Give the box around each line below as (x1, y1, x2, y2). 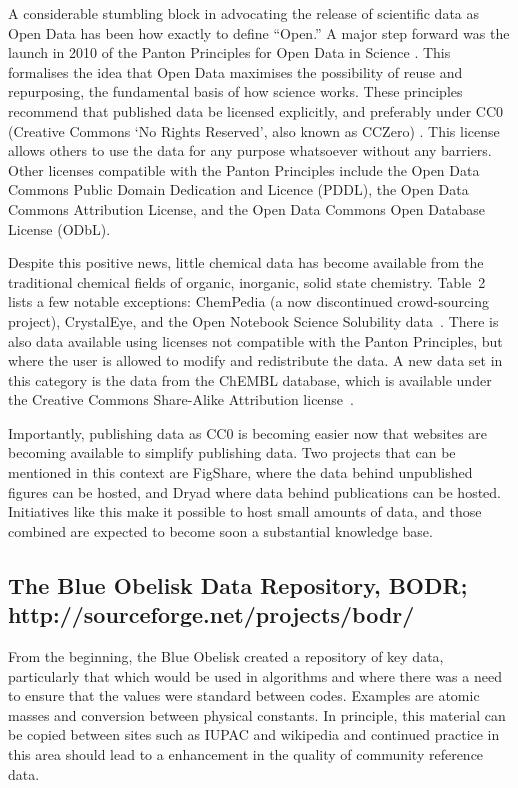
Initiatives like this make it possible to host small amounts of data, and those (8, 501, 482, 522)
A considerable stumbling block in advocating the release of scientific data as (8, 3, 480, 23)
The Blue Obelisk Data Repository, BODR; (8, 569, 468, 600)
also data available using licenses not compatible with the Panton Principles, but (8, 330, 503, 351)
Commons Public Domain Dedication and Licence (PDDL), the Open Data (8, 179, 469, 200)
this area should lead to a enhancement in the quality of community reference (8, 744, 484, 764)
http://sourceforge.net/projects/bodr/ (8, 599, 415, 630)
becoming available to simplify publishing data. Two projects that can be (8, 442, 456, 463)
